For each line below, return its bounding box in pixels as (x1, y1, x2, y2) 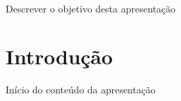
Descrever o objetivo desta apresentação (6, 1, 175, 15)
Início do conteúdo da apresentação (6, 82, 156, 96)
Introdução (6, 42, 113, 70)
